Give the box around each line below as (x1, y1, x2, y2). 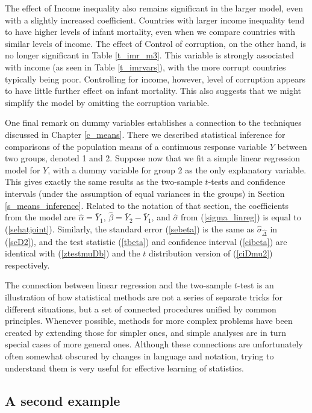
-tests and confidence (208, 175, 285, 188)
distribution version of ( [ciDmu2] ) (149, 247, 273, 259)
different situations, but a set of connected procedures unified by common (5, 302, 276, 315)
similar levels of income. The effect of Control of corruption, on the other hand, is (5, 37, 307, 49)
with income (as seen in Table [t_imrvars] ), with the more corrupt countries (5, 60, 286, 73)
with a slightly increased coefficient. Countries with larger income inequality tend (5, 13, 305, 26)
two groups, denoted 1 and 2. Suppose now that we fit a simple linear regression (5, 152, 301, 164)
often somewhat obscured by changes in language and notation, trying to (5, 350, 274, 362)
